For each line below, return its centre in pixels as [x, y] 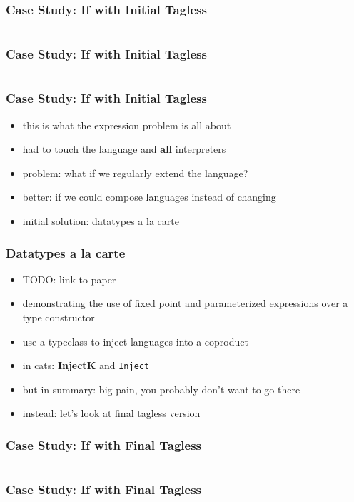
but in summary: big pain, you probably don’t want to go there [161, 389]
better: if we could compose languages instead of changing [149, 197]
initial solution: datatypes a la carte [101, 221]
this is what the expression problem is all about [127, 125]
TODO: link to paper [69, 279]
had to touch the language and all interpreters [124, 149]
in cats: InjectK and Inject [86, 365]
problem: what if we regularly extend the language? [135, 172]
